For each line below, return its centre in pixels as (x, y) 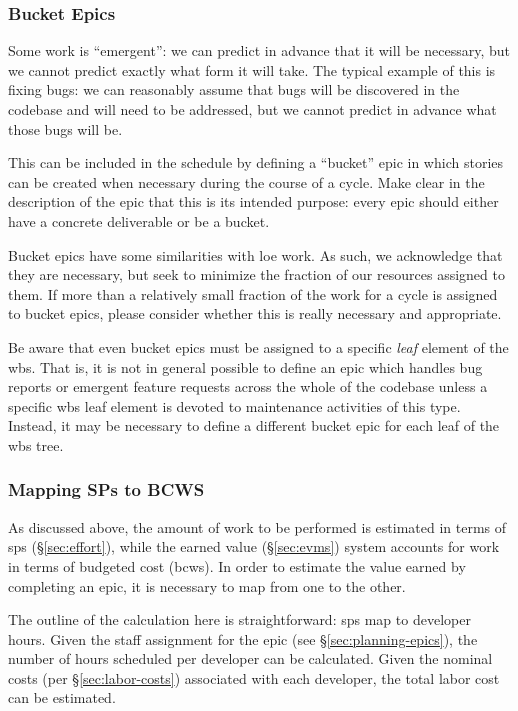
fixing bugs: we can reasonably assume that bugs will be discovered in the (234, 89)
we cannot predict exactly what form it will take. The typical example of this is (252, 69)
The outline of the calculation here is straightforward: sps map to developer (239, 619)
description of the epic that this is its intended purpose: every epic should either (253, 201)
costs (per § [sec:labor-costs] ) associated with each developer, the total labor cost (254, 677)
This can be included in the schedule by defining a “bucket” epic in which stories (256, 162)
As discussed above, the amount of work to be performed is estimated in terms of (257, 526)
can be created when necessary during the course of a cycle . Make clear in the (246, 181)
